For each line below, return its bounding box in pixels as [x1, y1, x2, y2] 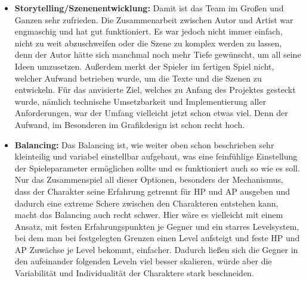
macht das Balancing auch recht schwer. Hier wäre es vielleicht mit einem [14, 208, 283, 221]
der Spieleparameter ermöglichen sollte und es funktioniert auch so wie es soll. [14, 161, 300, 174]
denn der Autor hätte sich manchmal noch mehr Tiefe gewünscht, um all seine [14, 48, 301, 61]
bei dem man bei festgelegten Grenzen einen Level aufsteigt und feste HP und [14, 232, 300, 244]
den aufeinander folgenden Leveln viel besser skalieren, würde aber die [14, 255, 272, 267]
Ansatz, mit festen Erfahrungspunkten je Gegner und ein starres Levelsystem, [14, 220, 299, 232]
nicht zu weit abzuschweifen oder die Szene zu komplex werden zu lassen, [14, 36, 282, 49]
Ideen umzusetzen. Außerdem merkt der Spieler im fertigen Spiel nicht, [14, 60, 274, 72]
